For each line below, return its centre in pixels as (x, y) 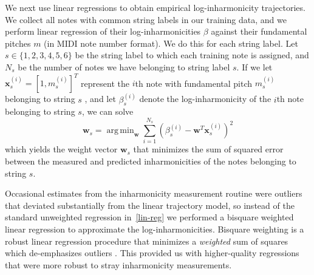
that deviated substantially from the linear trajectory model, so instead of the (150, 205)
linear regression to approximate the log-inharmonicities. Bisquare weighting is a (155, 229)
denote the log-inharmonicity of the (205, 99)
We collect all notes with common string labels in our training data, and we (146, 19)
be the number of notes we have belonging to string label (124, 66)
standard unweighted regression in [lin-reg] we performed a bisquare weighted (149, 217)
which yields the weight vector (61, 149)
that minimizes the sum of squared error (208, 149)
